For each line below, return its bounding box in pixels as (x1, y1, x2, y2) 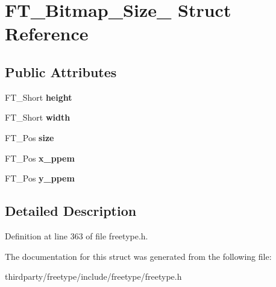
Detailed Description (5, 201, 137, 220)
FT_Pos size (5, 131, 54, 143)
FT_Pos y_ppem (5, 172, 75, 184)
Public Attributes (5, 62, 117, 81)
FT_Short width (5, 111, 71, 124)
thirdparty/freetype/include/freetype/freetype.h (5, 270, 182, 283)
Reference (5, 21, 89, 46)
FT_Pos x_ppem (5, 151, 75, 164)
